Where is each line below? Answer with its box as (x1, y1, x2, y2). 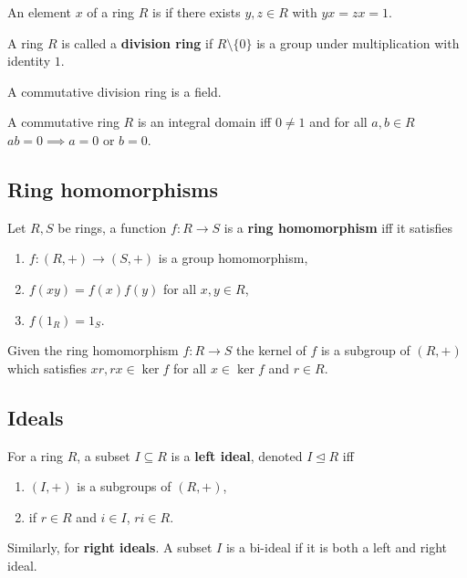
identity (7, 51, 51, 70)
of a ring (87, 3, 135, 21)
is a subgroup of (320, 341, 410, 360)
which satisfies (7, 358, 87, 377)
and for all (309, 112, 368, 131)
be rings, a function (57, 217, 167, 236)
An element (7, 3, 71, 21)
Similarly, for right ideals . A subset (7, 538, 213, 557)
